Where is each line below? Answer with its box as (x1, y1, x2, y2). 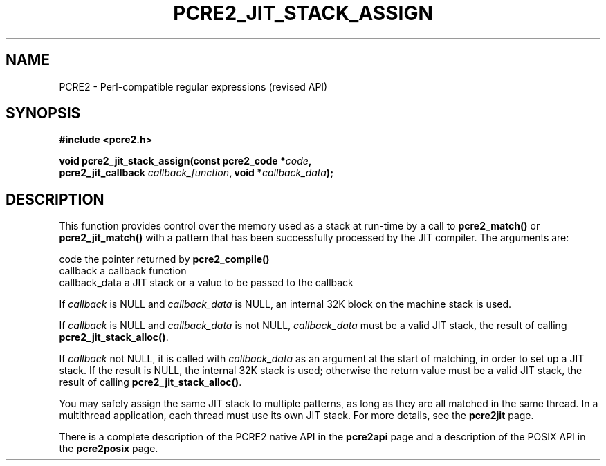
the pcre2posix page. (59, 442, 158, 455)
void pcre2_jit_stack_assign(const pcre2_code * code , (59, 155, 312, 167)
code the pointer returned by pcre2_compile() (59, 253, 270, 265)
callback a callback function (59, 265, 187, 277)
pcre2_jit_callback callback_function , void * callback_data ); (59, 167, 333, 179)
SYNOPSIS (6, 104, 81, 122)
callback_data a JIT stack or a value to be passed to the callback (59, 277, 353, 289)
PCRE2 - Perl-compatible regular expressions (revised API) (59, 80, 328, 93)
